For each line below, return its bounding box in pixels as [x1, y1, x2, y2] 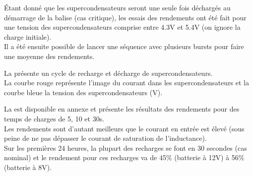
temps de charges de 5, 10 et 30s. [4, 113, 105, 123]
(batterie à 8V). [4, 162, 52, 172]
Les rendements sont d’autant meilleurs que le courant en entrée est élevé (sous [4, 123, 245, 133]
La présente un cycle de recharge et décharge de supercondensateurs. [4, 67, 213, 78]
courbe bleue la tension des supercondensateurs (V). [4, 87, 163, 97]
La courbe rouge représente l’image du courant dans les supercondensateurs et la [4, 77, 250, 88]
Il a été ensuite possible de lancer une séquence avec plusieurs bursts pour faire [4, 41, 244, 52]
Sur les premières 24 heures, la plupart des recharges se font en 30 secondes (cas [4, 142, 247, 153]
